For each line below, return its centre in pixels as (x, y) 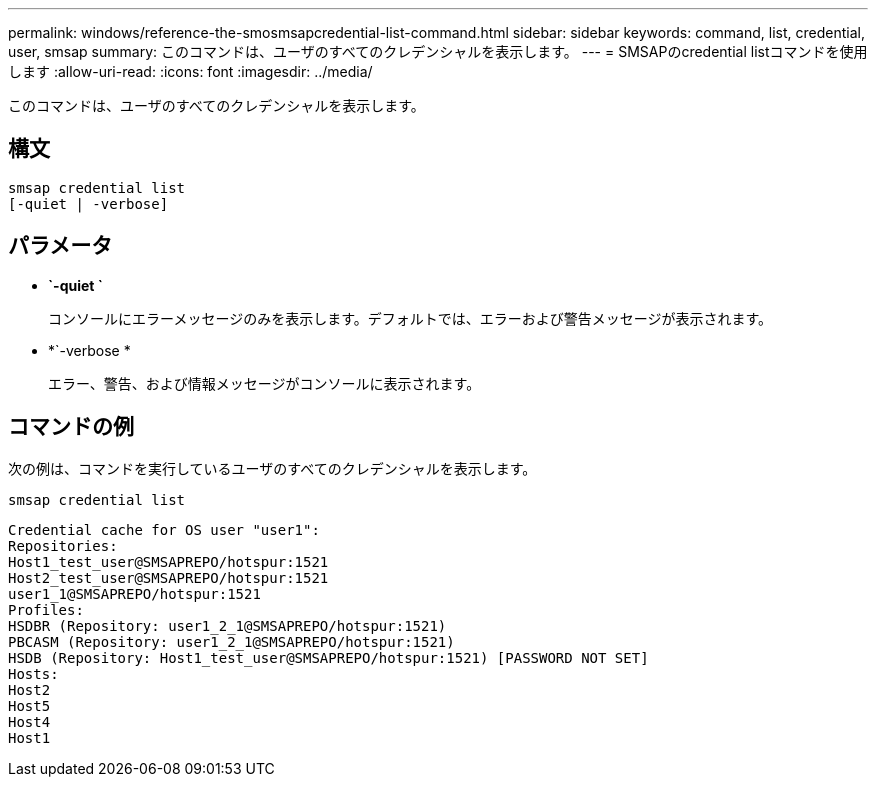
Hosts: (33, 673)
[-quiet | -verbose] (88, 203)
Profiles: (46, 609)
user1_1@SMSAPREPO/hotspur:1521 (134, 593)
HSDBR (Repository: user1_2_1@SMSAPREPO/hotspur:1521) (227, 625)
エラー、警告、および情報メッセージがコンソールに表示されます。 (264, 383)
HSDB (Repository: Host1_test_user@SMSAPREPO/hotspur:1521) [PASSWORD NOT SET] (328, 657)
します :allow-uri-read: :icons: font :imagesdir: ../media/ (190, 71)
